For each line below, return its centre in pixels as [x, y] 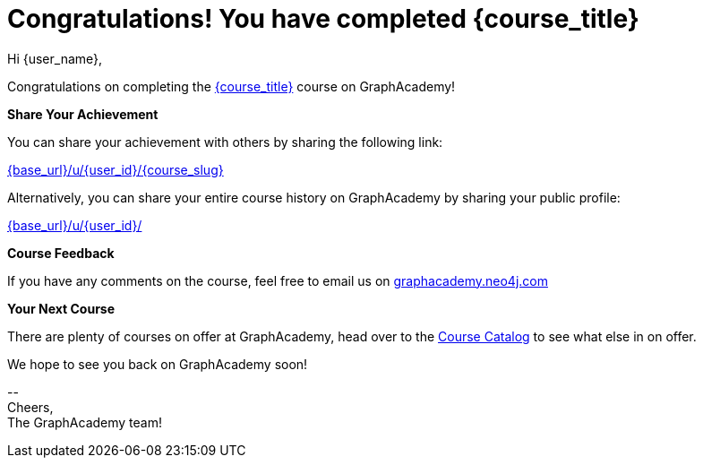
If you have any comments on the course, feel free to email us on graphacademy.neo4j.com [278, 280]
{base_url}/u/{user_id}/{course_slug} [116, 169]
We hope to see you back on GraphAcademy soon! [158, 364]
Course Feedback [61, 253]
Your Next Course [61, 308]
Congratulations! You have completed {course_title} [323, 19]
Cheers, [30, 407]
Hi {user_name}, [55, 58]
